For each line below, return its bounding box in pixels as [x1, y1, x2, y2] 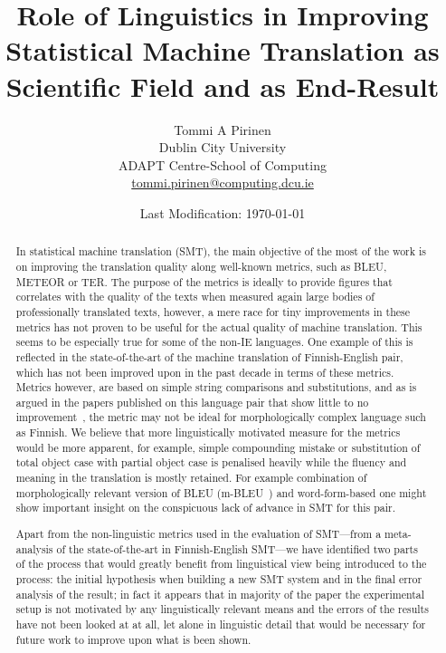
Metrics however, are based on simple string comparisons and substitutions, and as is [15, 379, 417, 395]
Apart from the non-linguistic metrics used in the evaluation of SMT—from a [15, 525, 382, 541]
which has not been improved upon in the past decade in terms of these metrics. [15, 364, 394, 379]
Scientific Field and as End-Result [5, 67, 440, 104]
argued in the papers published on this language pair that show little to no [15, 394, 369, 409]
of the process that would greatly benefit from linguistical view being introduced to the [15, 556, 427, 571]
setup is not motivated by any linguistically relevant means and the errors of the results [15, 601, 429, 617]
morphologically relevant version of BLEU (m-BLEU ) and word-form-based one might [15, 485, 427, 500]
